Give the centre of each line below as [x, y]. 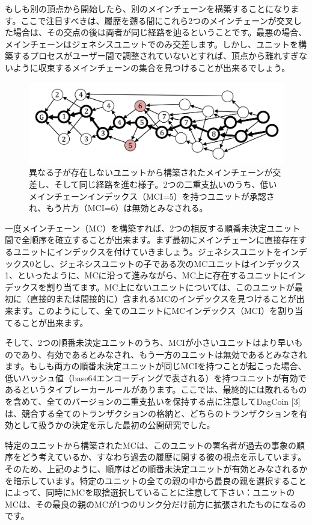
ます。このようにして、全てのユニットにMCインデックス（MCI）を [145, 310]
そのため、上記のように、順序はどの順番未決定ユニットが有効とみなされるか [156, 469]
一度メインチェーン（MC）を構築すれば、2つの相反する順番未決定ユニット [153, 228]
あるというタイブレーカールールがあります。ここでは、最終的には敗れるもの [156, 389]
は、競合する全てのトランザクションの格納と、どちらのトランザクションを [152, 413]
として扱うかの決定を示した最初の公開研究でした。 [114, 425]
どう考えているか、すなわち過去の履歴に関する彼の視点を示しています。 [164, 457]
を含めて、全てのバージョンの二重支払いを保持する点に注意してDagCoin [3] [153, 401]
